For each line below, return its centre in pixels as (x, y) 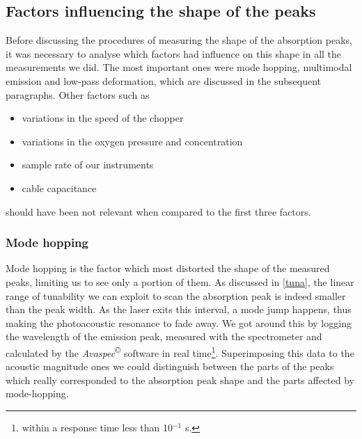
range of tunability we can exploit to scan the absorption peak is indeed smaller (176, 295)
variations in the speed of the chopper (103, 118)
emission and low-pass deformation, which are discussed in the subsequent (164, 80)
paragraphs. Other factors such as (78, 94)
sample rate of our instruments (88, 165)
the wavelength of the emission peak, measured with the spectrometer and (164, 336)
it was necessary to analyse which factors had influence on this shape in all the (174, 53)
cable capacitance (59, 187)
